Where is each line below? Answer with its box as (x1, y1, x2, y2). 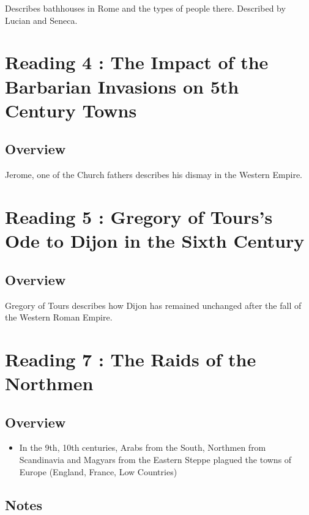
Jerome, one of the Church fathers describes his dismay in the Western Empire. (5, 168, 303, 181)
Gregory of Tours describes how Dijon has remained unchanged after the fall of (5, 298, 302, 311)
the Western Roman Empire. (5, 311, 113, 324)
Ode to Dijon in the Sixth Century (5, 228, 305, 253)
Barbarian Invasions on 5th (5, 73, 239, 98)
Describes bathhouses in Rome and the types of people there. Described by (5, 2, 286, 14)
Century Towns (5, 97, 137, 122)
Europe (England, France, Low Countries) (19, 465, 177, 478)
